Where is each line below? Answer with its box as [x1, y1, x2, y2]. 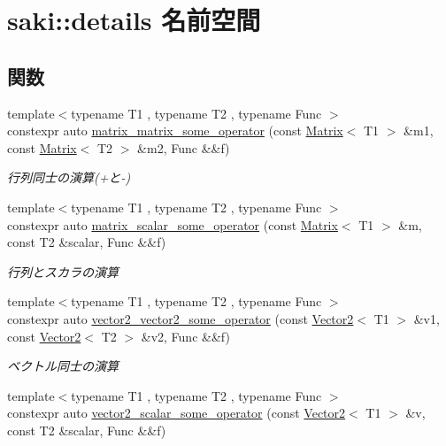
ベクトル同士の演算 [7, 357, 119, 375]
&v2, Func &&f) [141, 327, 230, 345]
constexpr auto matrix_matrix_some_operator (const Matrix [7, 121, 343, 140]
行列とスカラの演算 [7, 262, 119, 281]
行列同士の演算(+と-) [7, 168, 131, 187]
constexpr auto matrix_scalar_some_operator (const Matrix [7, 215, 338, 234]
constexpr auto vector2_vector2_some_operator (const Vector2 [7, 309, 354, 327]
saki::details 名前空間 [7, 2, 261, 38]
